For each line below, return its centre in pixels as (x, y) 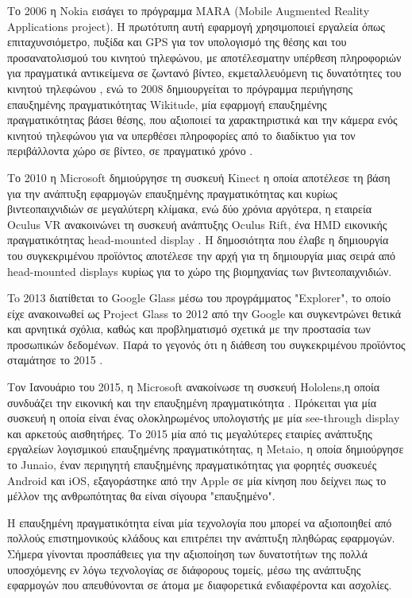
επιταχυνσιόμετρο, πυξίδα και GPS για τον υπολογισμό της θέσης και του (177, 42)
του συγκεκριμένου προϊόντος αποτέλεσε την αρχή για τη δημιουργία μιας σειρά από (202, 255)
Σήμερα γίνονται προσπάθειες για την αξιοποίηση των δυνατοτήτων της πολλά (187, 553)
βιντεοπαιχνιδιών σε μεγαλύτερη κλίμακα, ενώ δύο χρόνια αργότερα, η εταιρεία (189, 209)
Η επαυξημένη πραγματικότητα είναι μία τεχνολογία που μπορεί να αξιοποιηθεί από (200, 522)
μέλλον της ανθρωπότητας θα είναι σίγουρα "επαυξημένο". (141, 496)
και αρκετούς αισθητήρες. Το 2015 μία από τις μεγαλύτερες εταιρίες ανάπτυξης (190, 433)
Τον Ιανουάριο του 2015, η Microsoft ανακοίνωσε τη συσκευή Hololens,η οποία (194, 387)
